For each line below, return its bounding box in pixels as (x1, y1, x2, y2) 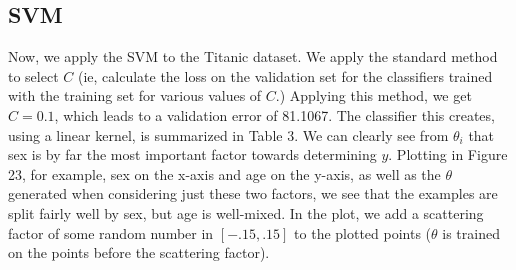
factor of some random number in (8, 222, 214, 243)
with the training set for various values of (8, 85, 262, 106)
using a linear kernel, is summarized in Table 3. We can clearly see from (8, 124, 449, 145)
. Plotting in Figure (388, 144, 508, 165)
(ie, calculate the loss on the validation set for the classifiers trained (77, 65, 493, 86)
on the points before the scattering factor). (8, 242, 270, 263)
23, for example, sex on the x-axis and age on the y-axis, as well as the (8, 163, 441, 184)
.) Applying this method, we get (275, 85, 472, 106)
